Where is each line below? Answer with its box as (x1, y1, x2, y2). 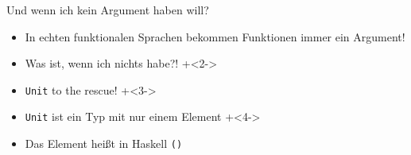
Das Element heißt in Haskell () (25, 135, 183, 152)
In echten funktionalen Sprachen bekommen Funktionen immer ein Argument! (25, 28, 405, 45)
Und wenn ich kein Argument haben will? (6, 2, 209, 17)
